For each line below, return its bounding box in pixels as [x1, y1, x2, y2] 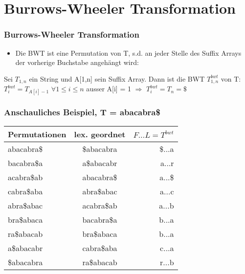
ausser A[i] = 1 [86, 84, 131, 94]
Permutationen [8, 128, 67, 140]
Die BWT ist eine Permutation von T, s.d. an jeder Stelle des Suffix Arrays [15, 47, 242, 58]
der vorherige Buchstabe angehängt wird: [15, 57, 139, 67]
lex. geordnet [74, 128, 126, 140]
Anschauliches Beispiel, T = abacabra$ [4, 106, 160, 118]
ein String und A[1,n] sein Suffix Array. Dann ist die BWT [29, 73, 205, 84]
